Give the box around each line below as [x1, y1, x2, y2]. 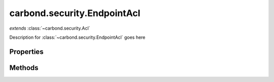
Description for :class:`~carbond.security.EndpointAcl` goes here [9, 34, 146, 40]
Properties [9, 47, 44, 56]
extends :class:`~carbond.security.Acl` [9, 25, 90, 31]
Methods [9, 63, 39, 72]
